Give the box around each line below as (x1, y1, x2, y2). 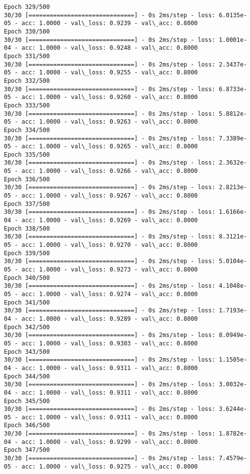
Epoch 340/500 (4, 274, 50, 281)
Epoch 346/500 (4, 422, 50, 429)
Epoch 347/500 (4, 446, 50, 454)
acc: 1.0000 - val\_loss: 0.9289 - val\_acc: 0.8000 (21, 315, 198, 322)
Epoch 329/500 (4, 3, 50, 10)
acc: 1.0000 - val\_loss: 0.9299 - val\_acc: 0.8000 (21, 438, 198, 445)
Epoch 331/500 (4, 52, 50, 60)
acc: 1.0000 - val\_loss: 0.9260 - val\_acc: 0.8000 (21, 94, 198, 101)
